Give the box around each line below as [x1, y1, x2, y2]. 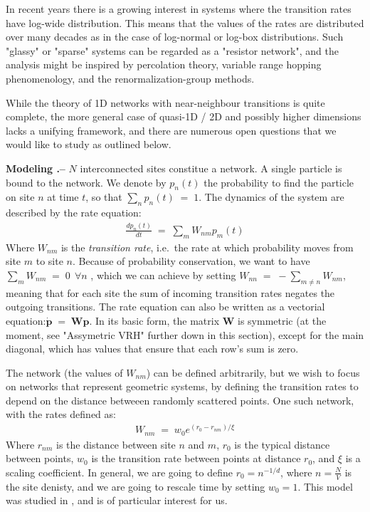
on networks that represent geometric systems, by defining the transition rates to [6, 379, 359, 394]
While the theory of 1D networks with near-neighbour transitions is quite [6, 95, 325, 110]
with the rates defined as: [6, 407, 116, 422]
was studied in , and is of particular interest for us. [6, 493, 228, 508]
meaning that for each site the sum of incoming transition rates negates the [6, 285, 335, 300]
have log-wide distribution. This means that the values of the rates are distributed [6, 15, 364, 30]
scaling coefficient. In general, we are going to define [6, 464, 233, 479]
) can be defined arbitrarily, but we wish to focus [146, 365, 360, 380]
